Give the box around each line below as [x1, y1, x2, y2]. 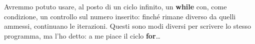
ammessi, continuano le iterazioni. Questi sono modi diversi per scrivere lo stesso [4, 21, 251, 31]
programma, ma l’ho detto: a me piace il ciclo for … [4, 30, 160, 41]
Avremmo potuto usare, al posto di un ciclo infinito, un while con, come [4, 1, 227, 11]
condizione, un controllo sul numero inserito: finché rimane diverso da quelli [4, 11, 236, 21]
